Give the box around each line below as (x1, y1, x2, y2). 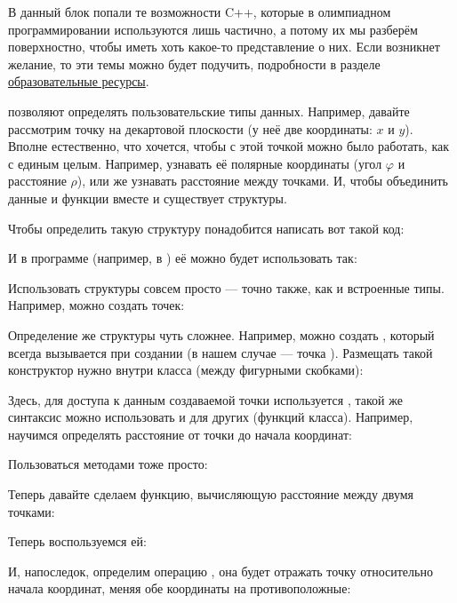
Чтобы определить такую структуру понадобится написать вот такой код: (8, 218, 405, 237)
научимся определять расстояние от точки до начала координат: (8, 424, 352, 443)
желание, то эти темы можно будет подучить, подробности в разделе (8, 54, 381, 73)
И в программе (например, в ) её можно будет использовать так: (8, 249, 357, 267)
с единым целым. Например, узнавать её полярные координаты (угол (8, 154, 382, 172)
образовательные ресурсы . (8, 72, 149, 91)
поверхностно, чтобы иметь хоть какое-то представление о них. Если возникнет (8, 37, 440, 56)
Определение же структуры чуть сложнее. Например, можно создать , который (8, 325, 435, 344)
